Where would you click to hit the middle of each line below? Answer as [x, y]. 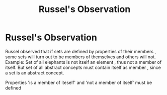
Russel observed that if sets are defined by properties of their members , [81, 51]
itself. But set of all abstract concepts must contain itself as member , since [83, 67]
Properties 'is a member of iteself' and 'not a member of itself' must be [79, 82]
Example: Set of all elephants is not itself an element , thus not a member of [83, 62]
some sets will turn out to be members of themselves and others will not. [80, 57]
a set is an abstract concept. [35, 73]
